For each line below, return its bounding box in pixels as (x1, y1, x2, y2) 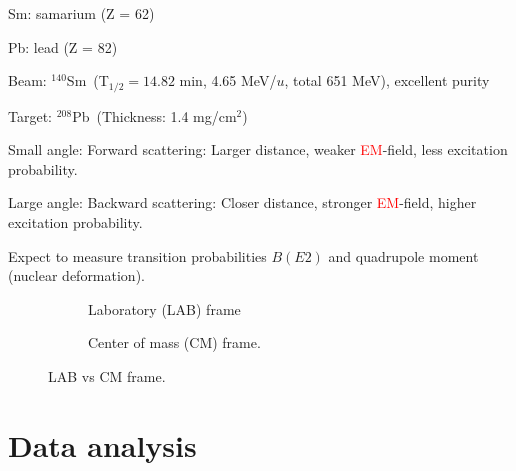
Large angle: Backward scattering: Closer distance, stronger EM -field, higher (8, 192, 477, 213)
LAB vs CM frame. (48, 365, 166, 386)
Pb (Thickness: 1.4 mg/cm (72, 105, 237, 126)
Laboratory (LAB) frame (88, 298, 241, 319)
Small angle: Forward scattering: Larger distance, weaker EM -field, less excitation (8, 139, 508, 160)
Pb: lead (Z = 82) (8, 36, 118, 57)
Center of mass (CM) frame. (88, 332, 261, 353)
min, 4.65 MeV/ (179, 70, 277, 91)
